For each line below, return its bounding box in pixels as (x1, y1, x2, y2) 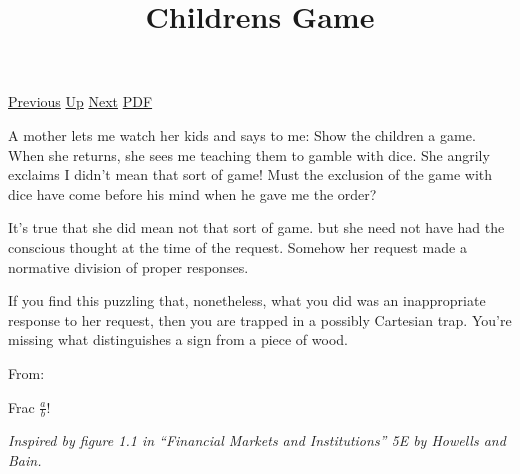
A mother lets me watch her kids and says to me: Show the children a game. (8, 124, 476, 145)
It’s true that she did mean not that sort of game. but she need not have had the (8, 217, 505, 238)
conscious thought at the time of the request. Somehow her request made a (8, 236, 467, 257)
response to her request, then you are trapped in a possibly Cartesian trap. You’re (8, 309, 512, 330)
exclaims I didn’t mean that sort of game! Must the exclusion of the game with (8, 164, 493, 185)
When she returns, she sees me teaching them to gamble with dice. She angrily (8, 144, 490, 165)
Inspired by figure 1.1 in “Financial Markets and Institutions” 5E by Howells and (8, 430, 506, 451)
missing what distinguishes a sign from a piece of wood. (8, 329, 348, 350)
